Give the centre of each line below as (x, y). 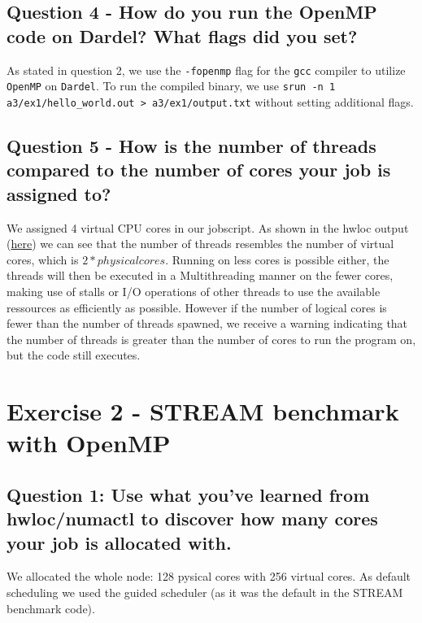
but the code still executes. (74, 355)
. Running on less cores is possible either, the (277, 259)
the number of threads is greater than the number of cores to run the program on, (211, 339)
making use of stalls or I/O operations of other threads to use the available (194, 291)
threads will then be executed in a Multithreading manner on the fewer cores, (200, 275)
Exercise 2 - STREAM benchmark (203, 411)
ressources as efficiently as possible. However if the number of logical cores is (197, 307)
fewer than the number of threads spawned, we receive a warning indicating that (207, 323)
